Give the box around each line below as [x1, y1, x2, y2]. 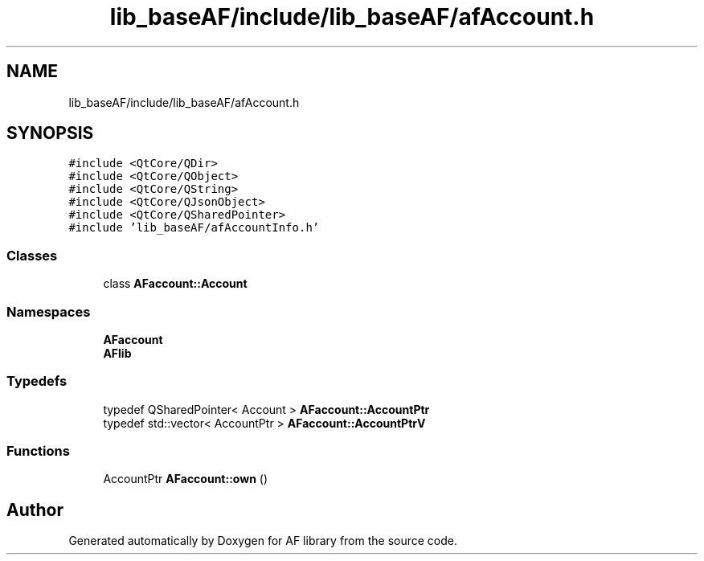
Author [6, 499, 63, 520]
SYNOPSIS [6, 123, 94, 144]
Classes [6, 247, 58, 264]
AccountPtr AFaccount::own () [103, 472, 268, 486]
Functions [6, 443, 70, 460]
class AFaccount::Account [103, 276, 248, 291]
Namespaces [6, 303, 91, 320]
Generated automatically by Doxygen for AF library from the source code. [68, 534, 458, 548]
